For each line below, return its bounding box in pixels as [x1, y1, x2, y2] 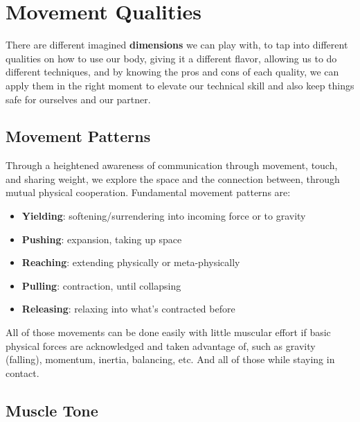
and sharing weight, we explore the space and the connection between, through [6, 171, 340, 186]
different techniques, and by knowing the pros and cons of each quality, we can [6, 64, 339, 79]
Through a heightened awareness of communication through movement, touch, [6, 158, 338, 173]
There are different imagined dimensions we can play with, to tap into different [6, 37, 348, 52]
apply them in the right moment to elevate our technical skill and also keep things [6, 78, 354, 92]
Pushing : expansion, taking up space [21, 231, 182, 246]
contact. [6, 365, 39, 380]
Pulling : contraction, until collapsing [21, 278, 181, 292]
